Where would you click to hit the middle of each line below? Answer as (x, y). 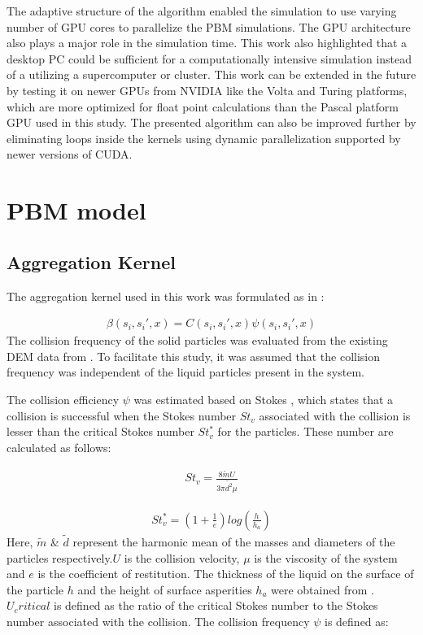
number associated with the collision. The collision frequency (158, 622)
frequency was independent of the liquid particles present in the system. (185, 372)
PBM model (76, 210)
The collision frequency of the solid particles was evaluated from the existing (197, 340)
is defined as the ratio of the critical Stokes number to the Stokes (216, 605)
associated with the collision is (335, 415)
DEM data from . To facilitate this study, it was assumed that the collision (194, 356)
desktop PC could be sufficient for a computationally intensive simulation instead (209, 58)
